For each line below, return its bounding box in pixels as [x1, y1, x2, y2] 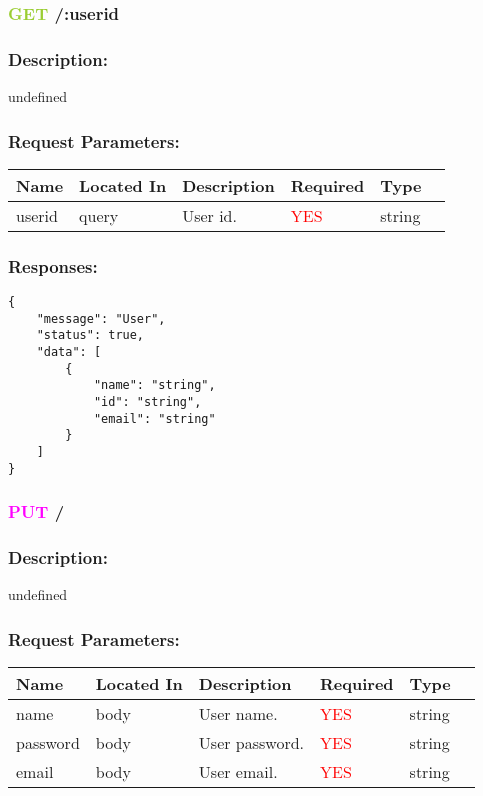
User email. [198, 760, 278, 784]
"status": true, [36, 328, 145, 343]
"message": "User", [36, 311, 166, 326]
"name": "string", [93, 378, 216, 393]
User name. [198, 702, 278, 726]
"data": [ [36, 345, 102, 360]
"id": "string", [93, 395, 202, 410]
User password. [198, 731, 305, 755]
